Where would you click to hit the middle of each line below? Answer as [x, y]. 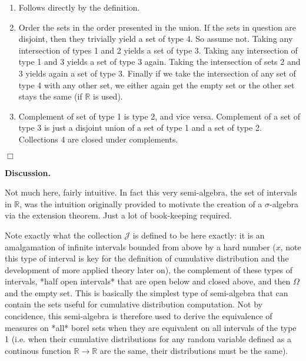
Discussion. [28, 172]
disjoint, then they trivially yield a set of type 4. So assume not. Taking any [156, 39]
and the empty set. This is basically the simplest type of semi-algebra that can [147, 292]
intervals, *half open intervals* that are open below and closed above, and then [148, 281]
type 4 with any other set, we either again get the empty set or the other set [157, 85]
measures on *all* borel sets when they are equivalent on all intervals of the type [151, 327]
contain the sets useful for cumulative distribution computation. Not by [134, 304]
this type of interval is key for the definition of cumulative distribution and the [147, 258]
